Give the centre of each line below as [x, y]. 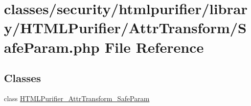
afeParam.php [52, 47]
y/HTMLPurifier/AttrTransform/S [125, 28]
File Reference [154, 47]
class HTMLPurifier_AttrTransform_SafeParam [77, 98]
